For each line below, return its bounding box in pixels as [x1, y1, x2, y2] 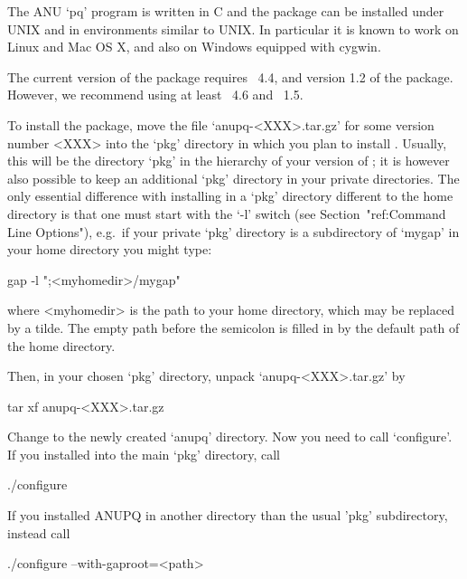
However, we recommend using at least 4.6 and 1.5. [7, 85, 304, 104]
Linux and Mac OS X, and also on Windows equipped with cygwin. [7, 37, 381, 56]
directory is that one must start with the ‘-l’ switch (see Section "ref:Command [7, 204, 446, 223]
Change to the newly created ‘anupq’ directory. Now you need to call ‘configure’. [7, 427, 453, 446]
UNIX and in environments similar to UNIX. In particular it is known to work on [7, 19, 459, 38]
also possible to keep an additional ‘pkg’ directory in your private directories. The [7, 168, 460, 187]
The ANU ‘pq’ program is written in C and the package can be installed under [7, 2, 444, 20]
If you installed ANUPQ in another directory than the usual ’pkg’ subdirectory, [7, 506, 448, 525]
